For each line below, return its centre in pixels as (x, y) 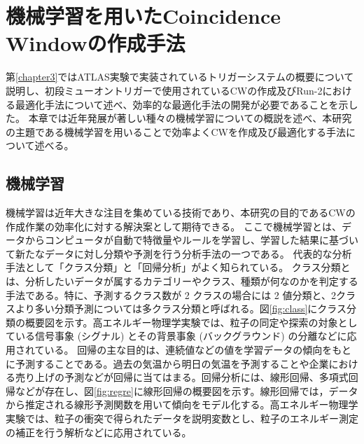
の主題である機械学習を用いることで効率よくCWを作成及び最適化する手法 (176, 131)
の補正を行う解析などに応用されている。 (99, 432)
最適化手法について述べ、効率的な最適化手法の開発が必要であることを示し (187, 104)
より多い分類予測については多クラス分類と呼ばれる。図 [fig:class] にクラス (181, 308)
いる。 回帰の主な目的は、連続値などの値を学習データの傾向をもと (198, 350)
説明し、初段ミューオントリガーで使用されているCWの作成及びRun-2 (164, 90)
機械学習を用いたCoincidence (143, 16)
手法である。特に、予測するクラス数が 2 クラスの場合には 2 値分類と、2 (171, 294)
